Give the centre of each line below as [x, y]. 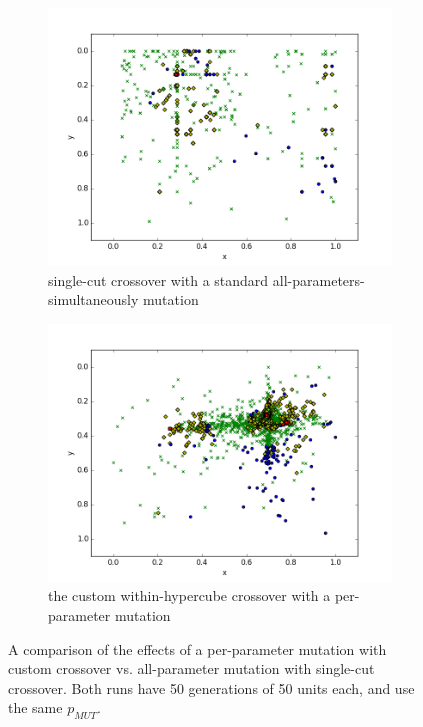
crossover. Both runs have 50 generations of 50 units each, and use [211, 687]
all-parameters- [318, 279]
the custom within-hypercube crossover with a [189, 595]
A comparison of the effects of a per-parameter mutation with [197, 648]
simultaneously [93, 299]
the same [35, 707]
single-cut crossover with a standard [158, 279]
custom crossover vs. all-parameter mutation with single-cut [191, 668]
